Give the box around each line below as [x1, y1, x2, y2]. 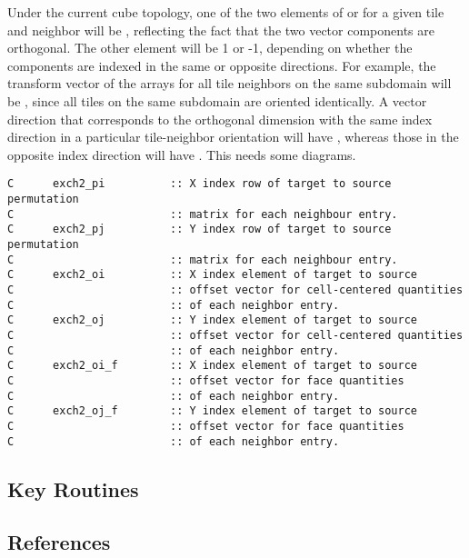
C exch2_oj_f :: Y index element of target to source [7, 404, 418, 418]
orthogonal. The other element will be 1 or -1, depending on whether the [7, 38, 413, 57]
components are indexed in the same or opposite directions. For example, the [7, 55, 436, 75]
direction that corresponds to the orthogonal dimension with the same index [7, 109, 433, 128]
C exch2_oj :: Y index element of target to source [7, 314, 418, 327]
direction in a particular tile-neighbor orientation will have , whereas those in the [7, 127, 459, 146]
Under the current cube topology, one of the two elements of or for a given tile [7, 3, 444, 21]
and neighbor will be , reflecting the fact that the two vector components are [7, 20, 434, 39]
